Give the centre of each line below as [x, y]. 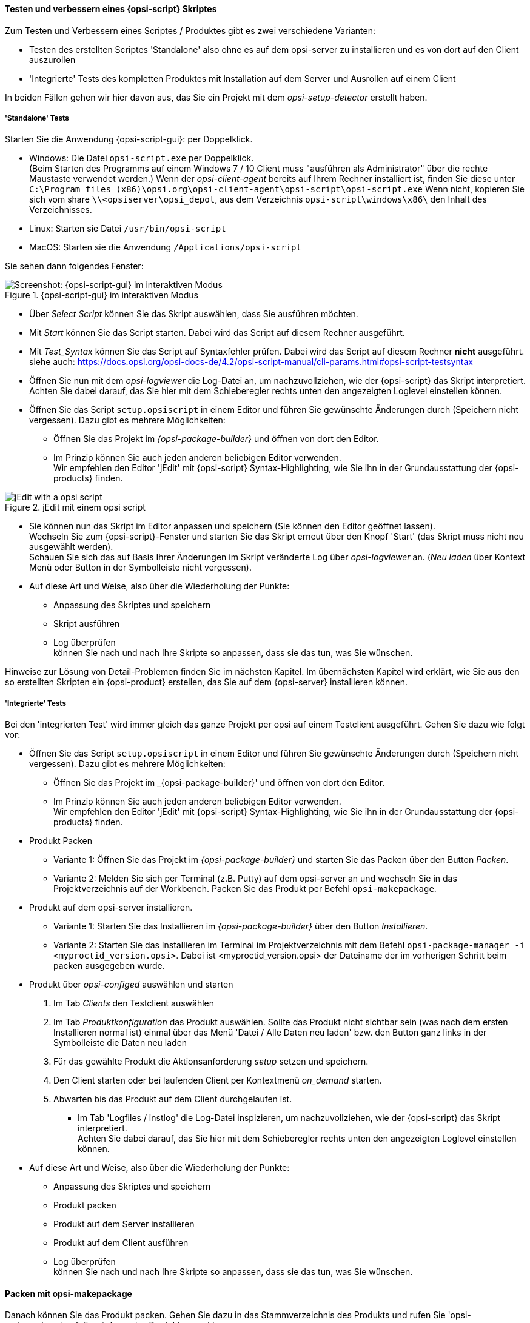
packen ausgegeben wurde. [109, 966]
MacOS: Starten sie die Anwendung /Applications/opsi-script [165, 247]
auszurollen [52, 59]
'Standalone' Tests [37, 118]
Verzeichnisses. [61, 210]
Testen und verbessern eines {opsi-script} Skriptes [111, 9]
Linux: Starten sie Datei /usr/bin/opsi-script [128, 229]
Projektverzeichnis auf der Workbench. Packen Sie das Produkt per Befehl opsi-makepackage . [245, 889]
